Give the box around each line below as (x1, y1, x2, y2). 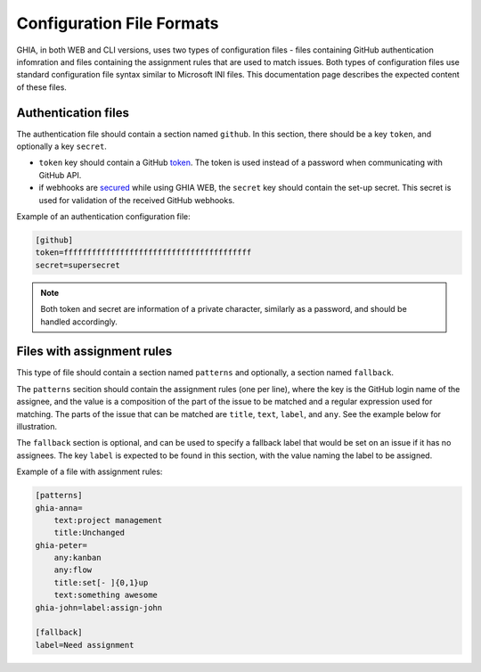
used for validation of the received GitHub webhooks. (38, 194, 235, 205)
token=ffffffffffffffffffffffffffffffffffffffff (35, 248, 252, 258)
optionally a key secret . (16, 141, 107, 152)
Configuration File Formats (16, 13, 219, 33)
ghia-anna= (35, 503, 83, 512)
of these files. (16, 81, 67, 93)
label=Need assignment (35, 640, 135, 650)
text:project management (53, 515, 163, 525)
